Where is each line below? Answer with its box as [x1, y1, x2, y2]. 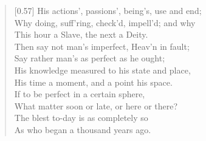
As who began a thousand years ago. [14, 123, 151, 136]
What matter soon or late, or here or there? [14, 99, 178, 112]
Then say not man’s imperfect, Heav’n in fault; [14, 40, 190, 52]
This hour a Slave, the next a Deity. [14, 28, 148, 41]
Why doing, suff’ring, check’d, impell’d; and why [14, 16, 196, 29]
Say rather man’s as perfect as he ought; [14, 52, 165, 64]
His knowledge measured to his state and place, [14, 63, 191, 76]
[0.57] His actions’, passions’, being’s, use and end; [14, 4, 202, 16]
